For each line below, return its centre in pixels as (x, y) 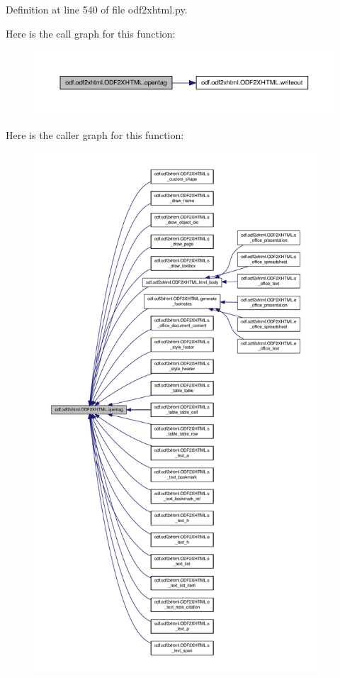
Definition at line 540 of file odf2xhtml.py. (97, 9)
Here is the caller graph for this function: (95, 135)
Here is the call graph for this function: (91, 33)
